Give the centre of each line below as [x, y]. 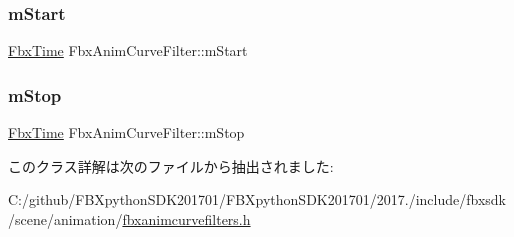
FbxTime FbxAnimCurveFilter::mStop [126, 132]
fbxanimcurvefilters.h [186, 218]
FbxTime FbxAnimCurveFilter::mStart [128, 50]
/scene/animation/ [65, 218]
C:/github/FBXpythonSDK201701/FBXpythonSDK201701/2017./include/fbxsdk [257, 199]
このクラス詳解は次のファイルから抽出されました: [171, 165]
